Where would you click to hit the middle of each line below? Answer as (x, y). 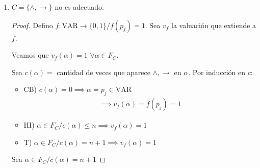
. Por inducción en (217, 72)
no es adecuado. (79, 7)
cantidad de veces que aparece (103, 72)
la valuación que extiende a (214, 25)
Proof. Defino (32, 25)
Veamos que (30, 55)
